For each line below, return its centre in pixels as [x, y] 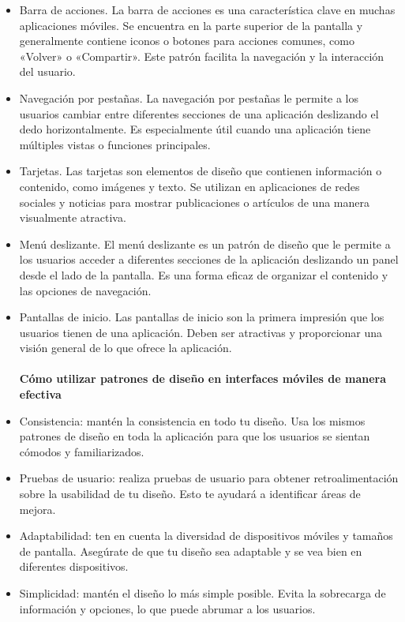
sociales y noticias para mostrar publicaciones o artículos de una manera [194, 202]
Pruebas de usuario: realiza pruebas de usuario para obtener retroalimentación [209, 478]
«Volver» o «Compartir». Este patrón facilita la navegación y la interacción [202, 56]
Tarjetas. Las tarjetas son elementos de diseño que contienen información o [201, 171]
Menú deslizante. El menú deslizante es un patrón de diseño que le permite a [205, 244]
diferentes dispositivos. [74, 566]
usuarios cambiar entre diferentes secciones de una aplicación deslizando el [199, 113]
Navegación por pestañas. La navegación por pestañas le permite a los [189, 97]
